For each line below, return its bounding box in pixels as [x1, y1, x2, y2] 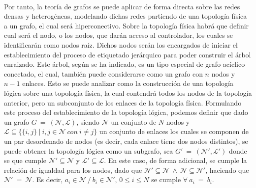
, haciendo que [205, 164, 249, 175]
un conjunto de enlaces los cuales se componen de [99, 126, 249, 136]
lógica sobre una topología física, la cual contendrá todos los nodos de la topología [4, 87, 252, 98]
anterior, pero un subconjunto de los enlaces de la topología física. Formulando [4, 97, 242, 107]
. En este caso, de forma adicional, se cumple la [104, 155, 247, 165]
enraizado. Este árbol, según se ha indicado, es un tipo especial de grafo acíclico [4, 59, 245, 69]
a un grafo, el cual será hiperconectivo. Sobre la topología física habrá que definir [4, 20, 249, 30]
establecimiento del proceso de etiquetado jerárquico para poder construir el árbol [4, 49, 251, 59]
